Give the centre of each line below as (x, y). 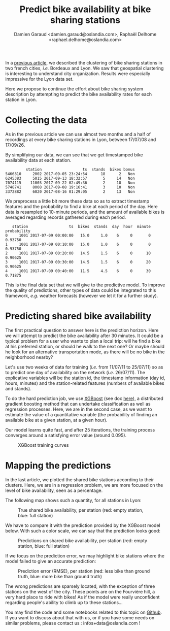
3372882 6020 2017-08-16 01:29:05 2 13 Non (70, 191)
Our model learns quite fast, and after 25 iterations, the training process (80, 429)
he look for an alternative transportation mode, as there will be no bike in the (85, 352)
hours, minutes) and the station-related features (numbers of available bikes (85, 383)
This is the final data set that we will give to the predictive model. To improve (85, 285)
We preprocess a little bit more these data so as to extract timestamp (77, 201)
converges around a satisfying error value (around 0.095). (66, 435)
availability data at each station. (38, 160)
